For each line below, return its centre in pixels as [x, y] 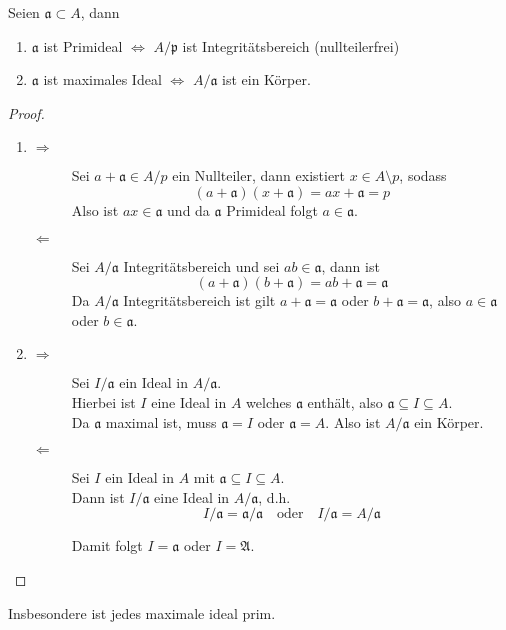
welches [269, 401]
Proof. [26, 112]
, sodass [423, 175]
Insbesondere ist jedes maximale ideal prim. [142, 612]
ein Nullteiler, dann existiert [259, 175]
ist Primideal [83, 45]
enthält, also [345, 401]
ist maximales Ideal [102, 79]
